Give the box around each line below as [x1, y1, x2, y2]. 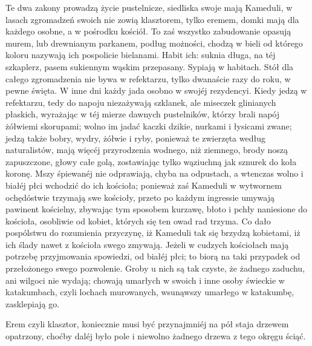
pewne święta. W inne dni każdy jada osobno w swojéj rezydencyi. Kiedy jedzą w [5, 84, 307, 97]
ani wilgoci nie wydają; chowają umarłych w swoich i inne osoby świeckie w [5, 273, 285, 286]
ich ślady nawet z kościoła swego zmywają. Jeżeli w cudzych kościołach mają [5, 238, 289, 250]
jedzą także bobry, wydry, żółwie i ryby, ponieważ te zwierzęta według [5, 131, 265, 144]
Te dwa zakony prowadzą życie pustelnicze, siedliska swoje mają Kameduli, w [5, 1, 293, 13]
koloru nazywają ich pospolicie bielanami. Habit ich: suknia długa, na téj [5, 48, 276, 61]
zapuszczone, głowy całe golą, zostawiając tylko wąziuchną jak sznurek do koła [5, 155, 297, 168]
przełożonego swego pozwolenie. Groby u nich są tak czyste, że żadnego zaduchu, [5, 262, 305, 275]
